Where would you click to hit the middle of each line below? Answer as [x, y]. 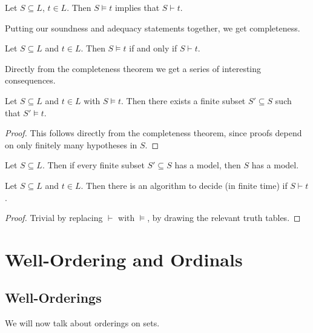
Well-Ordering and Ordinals [124, 259]
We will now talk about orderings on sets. [82, 323]
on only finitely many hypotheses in [71, 144]
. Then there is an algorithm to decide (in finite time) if [184, 185]
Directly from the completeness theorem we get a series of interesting [133, 68]
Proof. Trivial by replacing [54, 218]
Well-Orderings [53, 298]
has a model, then [208, 165]
